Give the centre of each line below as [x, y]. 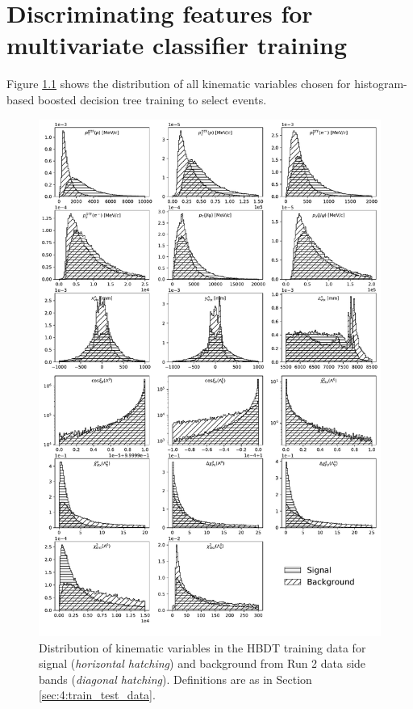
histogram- [381, 84]
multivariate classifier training [177, 45]
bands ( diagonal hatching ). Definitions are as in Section [175, 679]
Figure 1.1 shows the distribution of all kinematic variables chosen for [179, 84]
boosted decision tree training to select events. [152, 99]
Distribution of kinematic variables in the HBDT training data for [202, 647]
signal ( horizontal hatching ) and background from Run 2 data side [202, 663]
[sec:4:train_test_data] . [97, 695]
